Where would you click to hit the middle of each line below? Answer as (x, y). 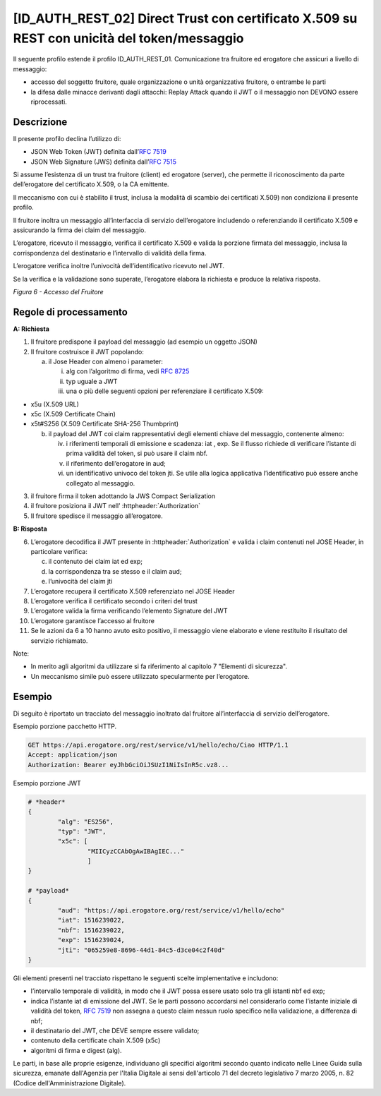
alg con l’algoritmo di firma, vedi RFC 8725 (128, 371)
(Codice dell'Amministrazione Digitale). (69, 1083)
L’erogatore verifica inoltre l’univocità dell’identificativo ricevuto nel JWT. (119, 266)
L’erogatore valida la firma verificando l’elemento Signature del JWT (129, 611)
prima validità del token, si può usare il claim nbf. (137, 453)
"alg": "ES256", (86, 821)
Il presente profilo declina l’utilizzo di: (67, 138)
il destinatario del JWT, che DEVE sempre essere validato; (115, 1030)
